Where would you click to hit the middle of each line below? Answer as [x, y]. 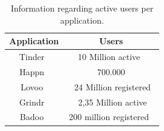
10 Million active [109, 57]
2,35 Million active [112, 102]
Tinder [32, 57]
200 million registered [109, 117]
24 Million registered [113, 86]
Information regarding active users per [82, 8]
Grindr [32, 102]
